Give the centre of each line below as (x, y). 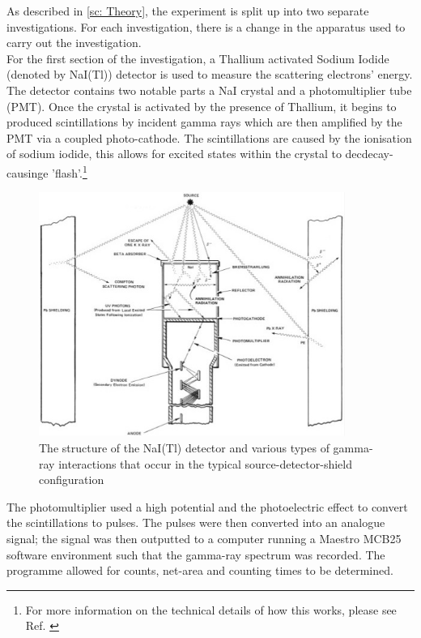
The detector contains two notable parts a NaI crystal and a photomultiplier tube (209, 90)
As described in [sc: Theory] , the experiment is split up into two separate (188, 11)
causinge (28, 172)
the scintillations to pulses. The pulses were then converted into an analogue (196, 522)
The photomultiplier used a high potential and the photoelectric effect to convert (207, 506)
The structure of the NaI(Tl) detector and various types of (184, 447)
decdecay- (369, 154)
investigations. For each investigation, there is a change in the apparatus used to (206, 26)
